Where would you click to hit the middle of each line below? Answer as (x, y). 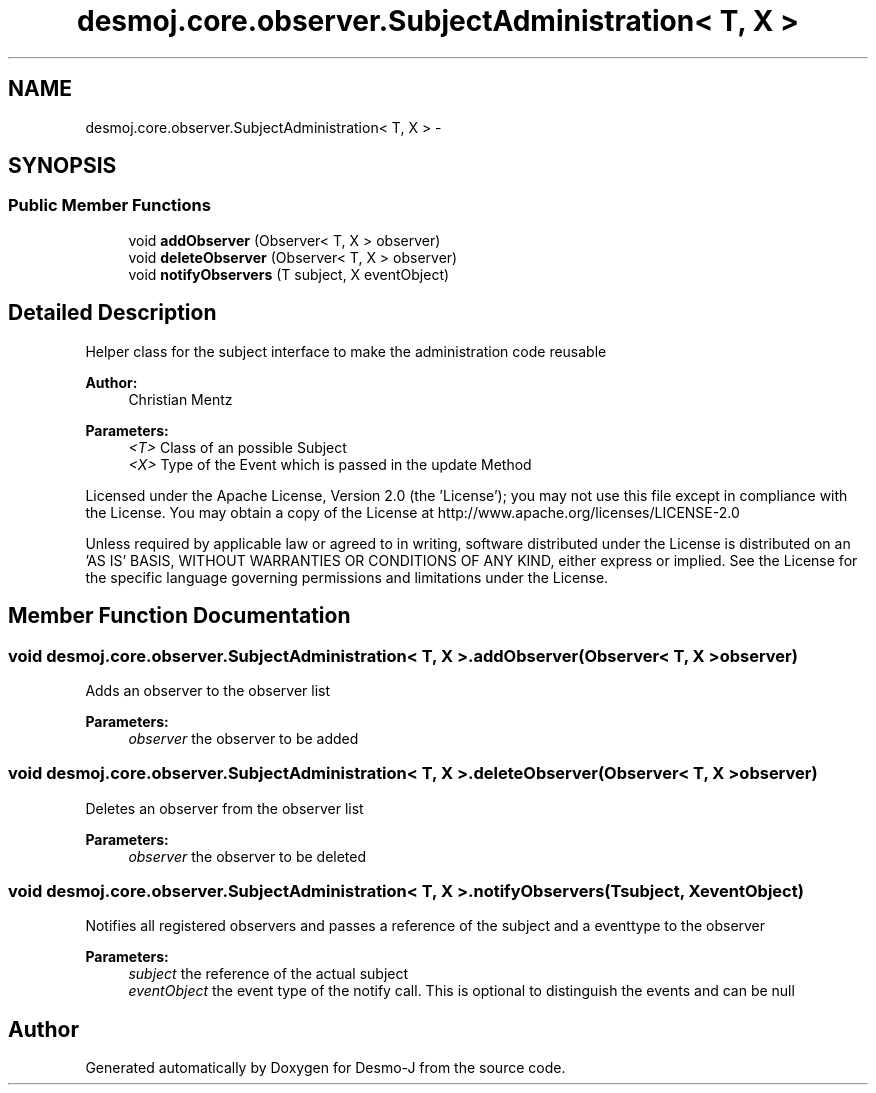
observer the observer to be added (243, 738)
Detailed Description (112, 313)
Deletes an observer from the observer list (224, 808)
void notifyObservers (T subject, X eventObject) (289, 274)
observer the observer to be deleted (247, 856)
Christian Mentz (180, 399)
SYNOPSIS (62, 166)
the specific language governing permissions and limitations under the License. (347, 577)
